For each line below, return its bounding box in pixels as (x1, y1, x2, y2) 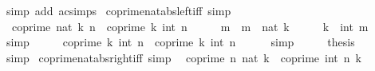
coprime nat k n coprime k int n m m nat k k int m (11, 18, 369, 34)
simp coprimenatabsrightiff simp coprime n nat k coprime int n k (6, 49, 361, 65)
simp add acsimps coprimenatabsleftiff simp (6, 2, 231, 18)
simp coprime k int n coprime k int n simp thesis (6, 34, 355, 50)
